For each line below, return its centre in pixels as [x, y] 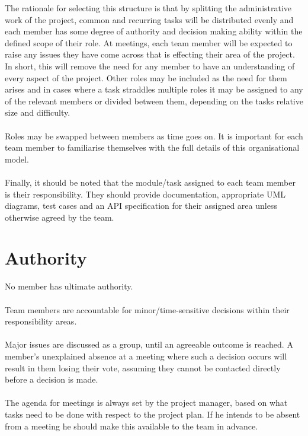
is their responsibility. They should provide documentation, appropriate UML [145, 194]
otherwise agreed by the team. [60, 217]
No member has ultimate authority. [69, 286]
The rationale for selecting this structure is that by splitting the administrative [148, 8]
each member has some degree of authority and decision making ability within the [154, 31]
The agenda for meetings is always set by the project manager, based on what [146, 402]
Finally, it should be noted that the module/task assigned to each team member [150, 182]
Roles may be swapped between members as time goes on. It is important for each [154, 136]
